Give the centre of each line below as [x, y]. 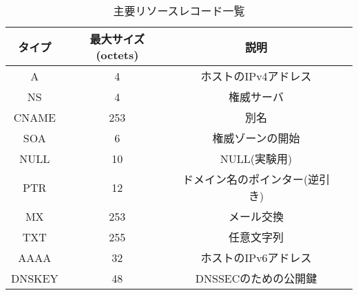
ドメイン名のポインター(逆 [251, 179]
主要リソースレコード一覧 [179, 11]
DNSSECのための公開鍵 [256, 278]
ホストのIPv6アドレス [256, 258]
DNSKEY [35, 278]
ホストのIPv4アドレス [256, 76]
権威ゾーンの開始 [256, 138]
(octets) [117, 55]
